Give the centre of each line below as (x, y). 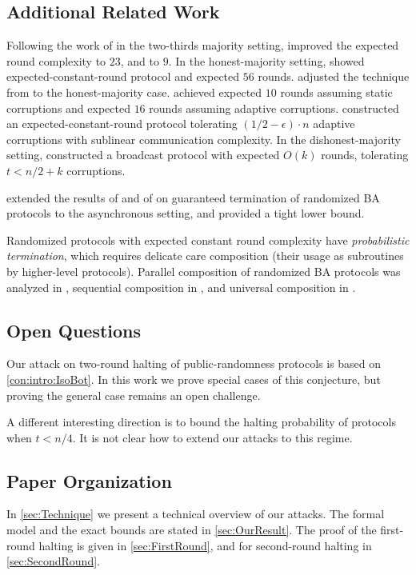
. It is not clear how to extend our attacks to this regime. (212, 437)
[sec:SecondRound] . (53, 561)
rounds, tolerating (365, 155)
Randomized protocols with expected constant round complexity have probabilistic (208, 240)
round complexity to (56, 60)
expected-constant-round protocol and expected (123, 76)
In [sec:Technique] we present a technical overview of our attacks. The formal (196, 514)
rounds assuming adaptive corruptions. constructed (274, 108)
